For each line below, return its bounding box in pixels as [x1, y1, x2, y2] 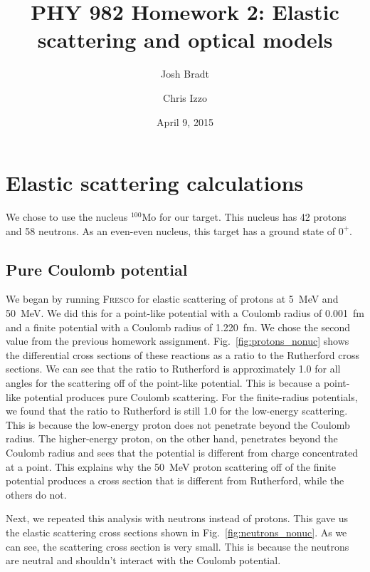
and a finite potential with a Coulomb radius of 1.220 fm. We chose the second [6, 319, 351, 334]
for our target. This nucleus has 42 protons [159, 209, 347, 224]
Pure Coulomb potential [6, 258, 188, 280]
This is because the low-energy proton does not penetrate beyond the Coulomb [6, 417, 350, 432]
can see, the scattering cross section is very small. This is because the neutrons [6, 539, 349, 553]
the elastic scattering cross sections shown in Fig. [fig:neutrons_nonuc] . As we [6, 524, 347, 539]
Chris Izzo [163, 90, 207, 105]
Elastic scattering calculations [6, 168, 304, 197]
